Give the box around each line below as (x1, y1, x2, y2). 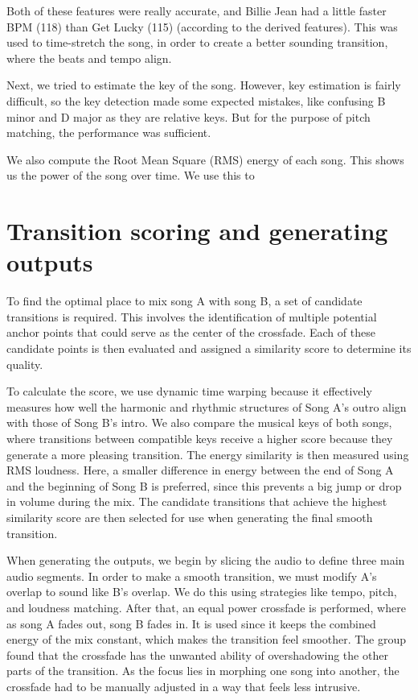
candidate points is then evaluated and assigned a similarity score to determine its (6, 340, 412, 357)
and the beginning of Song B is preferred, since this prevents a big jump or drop (6, 477, 402, 494)
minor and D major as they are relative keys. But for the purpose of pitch (6, 108, 371, 125)
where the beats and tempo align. (6, 49, 172, 66)
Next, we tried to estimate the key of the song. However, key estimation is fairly (6, 77, 401, 93)
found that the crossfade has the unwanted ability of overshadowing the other (6, 646, 388, 663)
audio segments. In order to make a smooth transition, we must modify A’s (6, 567, 377, 584)
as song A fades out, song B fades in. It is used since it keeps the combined (6, 615, 376, 632)
